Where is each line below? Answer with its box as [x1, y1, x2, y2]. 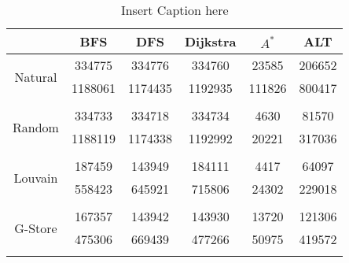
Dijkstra [184, 32, 237, 50]
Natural [14, 67, 57, 86]
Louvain [13, 168, 58, 187]
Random [13, 117, 59, 136]
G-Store [14, 218, 57, 237]
